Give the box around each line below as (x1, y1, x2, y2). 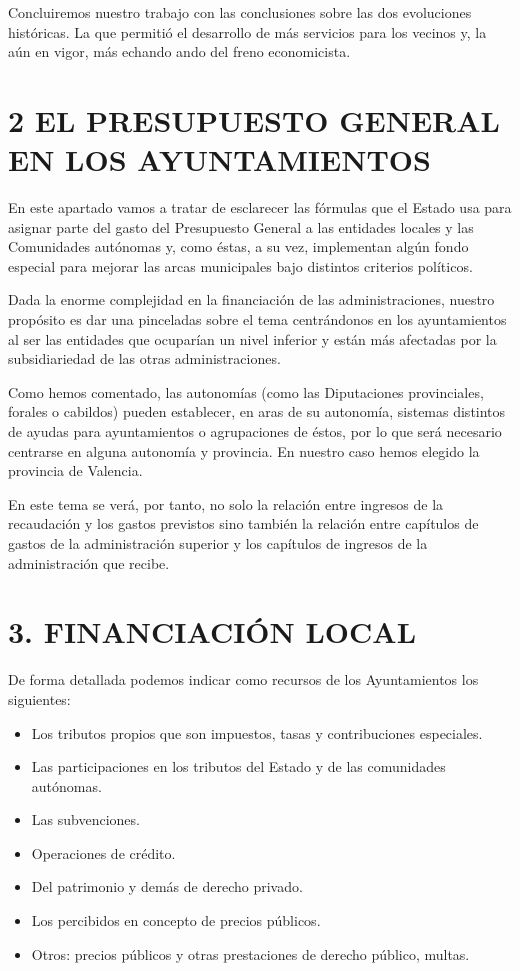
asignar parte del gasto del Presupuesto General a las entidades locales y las (8, 216, 474, 237)
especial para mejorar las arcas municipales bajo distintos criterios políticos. (8, 255, 473, 276)
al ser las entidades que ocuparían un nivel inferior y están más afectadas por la (8, 328, 497, 349)
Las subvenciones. (31, 809, 140, 830)
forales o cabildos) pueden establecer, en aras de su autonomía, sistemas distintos (8, 401, 506, 422)
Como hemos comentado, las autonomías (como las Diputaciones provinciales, (8, 381, 484, 402)
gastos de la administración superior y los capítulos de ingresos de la (8, 533, 428, 553)
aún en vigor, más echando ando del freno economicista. (8, 41, 351, 62)
